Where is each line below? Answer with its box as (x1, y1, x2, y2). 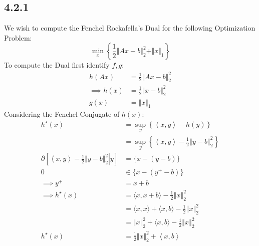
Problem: (4, 32, 32, 43)
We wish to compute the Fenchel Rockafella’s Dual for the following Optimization (4, 23, 255, 33)
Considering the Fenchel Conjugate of (4, 109, 120, 119)
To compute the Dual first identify (4, 60, 110, 70)
